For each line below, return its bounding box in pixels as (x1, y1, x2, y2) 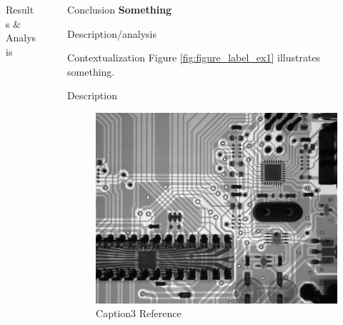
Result (6, 2, 34, 16)
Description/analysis (67, 26, 156, 41)
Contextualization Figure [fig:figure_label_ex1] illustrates (67, 50, 321, 65)
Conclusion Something (67, 2, 172, 16)
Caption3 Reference (96, 306, 182, 321)
